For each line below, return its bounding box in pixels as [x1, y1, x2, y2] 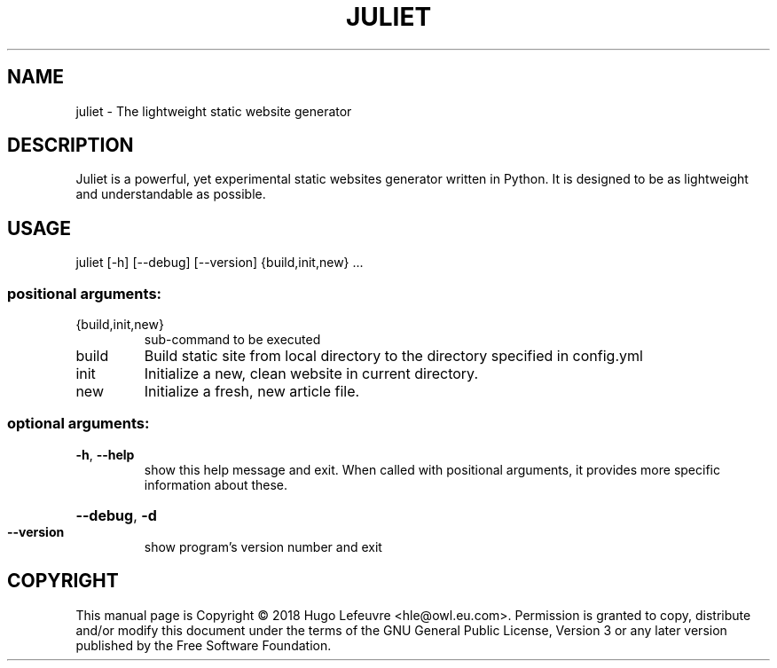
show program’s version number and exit [144, 538, 382, 554]
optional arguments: [7, 414, 150, 433]
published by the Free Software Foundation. [75, 637, 332, 653]
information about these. [144, 476, 288, 492]
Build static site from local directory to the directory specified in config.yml [144, 347, 643, 365]
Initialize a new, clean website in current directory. [144, 365, 478, 383]
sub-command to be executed [144, 332, 321, 348]
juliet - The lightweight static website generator [75, 103, 352, 119]
